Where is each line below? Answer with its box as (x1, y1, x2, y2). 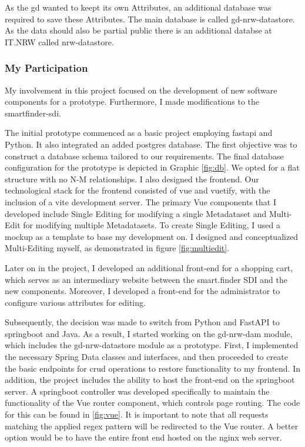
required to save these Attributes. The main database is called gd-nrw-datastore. (5, 12, 295, 25)
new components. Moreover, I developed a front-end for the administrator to (5, 285, 280, 297)
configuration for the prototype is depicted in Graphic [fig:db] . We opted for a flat (5, 161, 300, 174)
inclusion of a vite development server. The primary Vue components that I (5, 195, 276, 208)
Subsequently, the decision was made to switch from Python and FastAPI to (5, 316, 280, 328)
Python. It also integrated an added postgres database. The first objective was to (5, 138, 297, 150)
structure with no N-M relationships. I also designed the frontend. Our (5, 172, 259, 185)
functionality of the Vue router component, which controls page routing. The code (5, 396, 300, 409)
